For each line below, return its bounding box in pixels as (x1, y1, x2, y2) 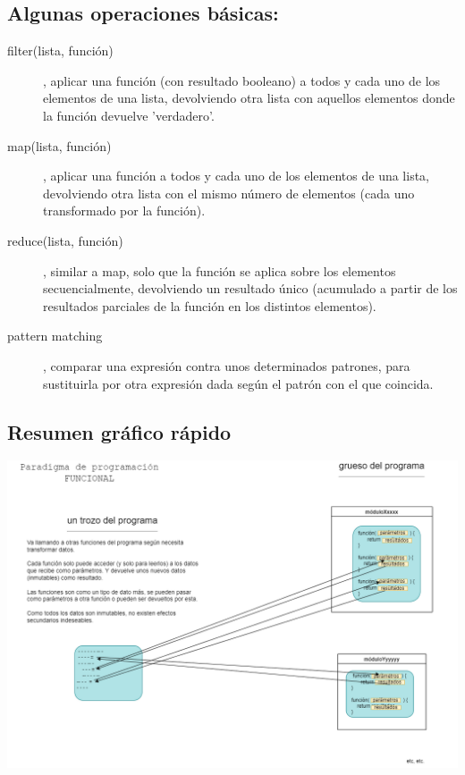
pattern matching (7, 326, 103, 345)
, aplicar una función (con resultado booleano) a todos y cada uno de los (43, 71, 441, 89)
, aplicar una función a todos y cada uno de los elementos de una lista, (43, 166, 430, 185)
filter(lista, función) (7, 41, 114, 60)
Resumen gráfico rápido (7, 417, 232, 445)
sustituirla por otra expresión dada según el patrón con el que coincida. (43, 374, 434, 392)
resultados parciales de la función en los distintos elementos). (43, 296, 376, 315)
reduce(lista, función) (7, 231, 123, 249)
